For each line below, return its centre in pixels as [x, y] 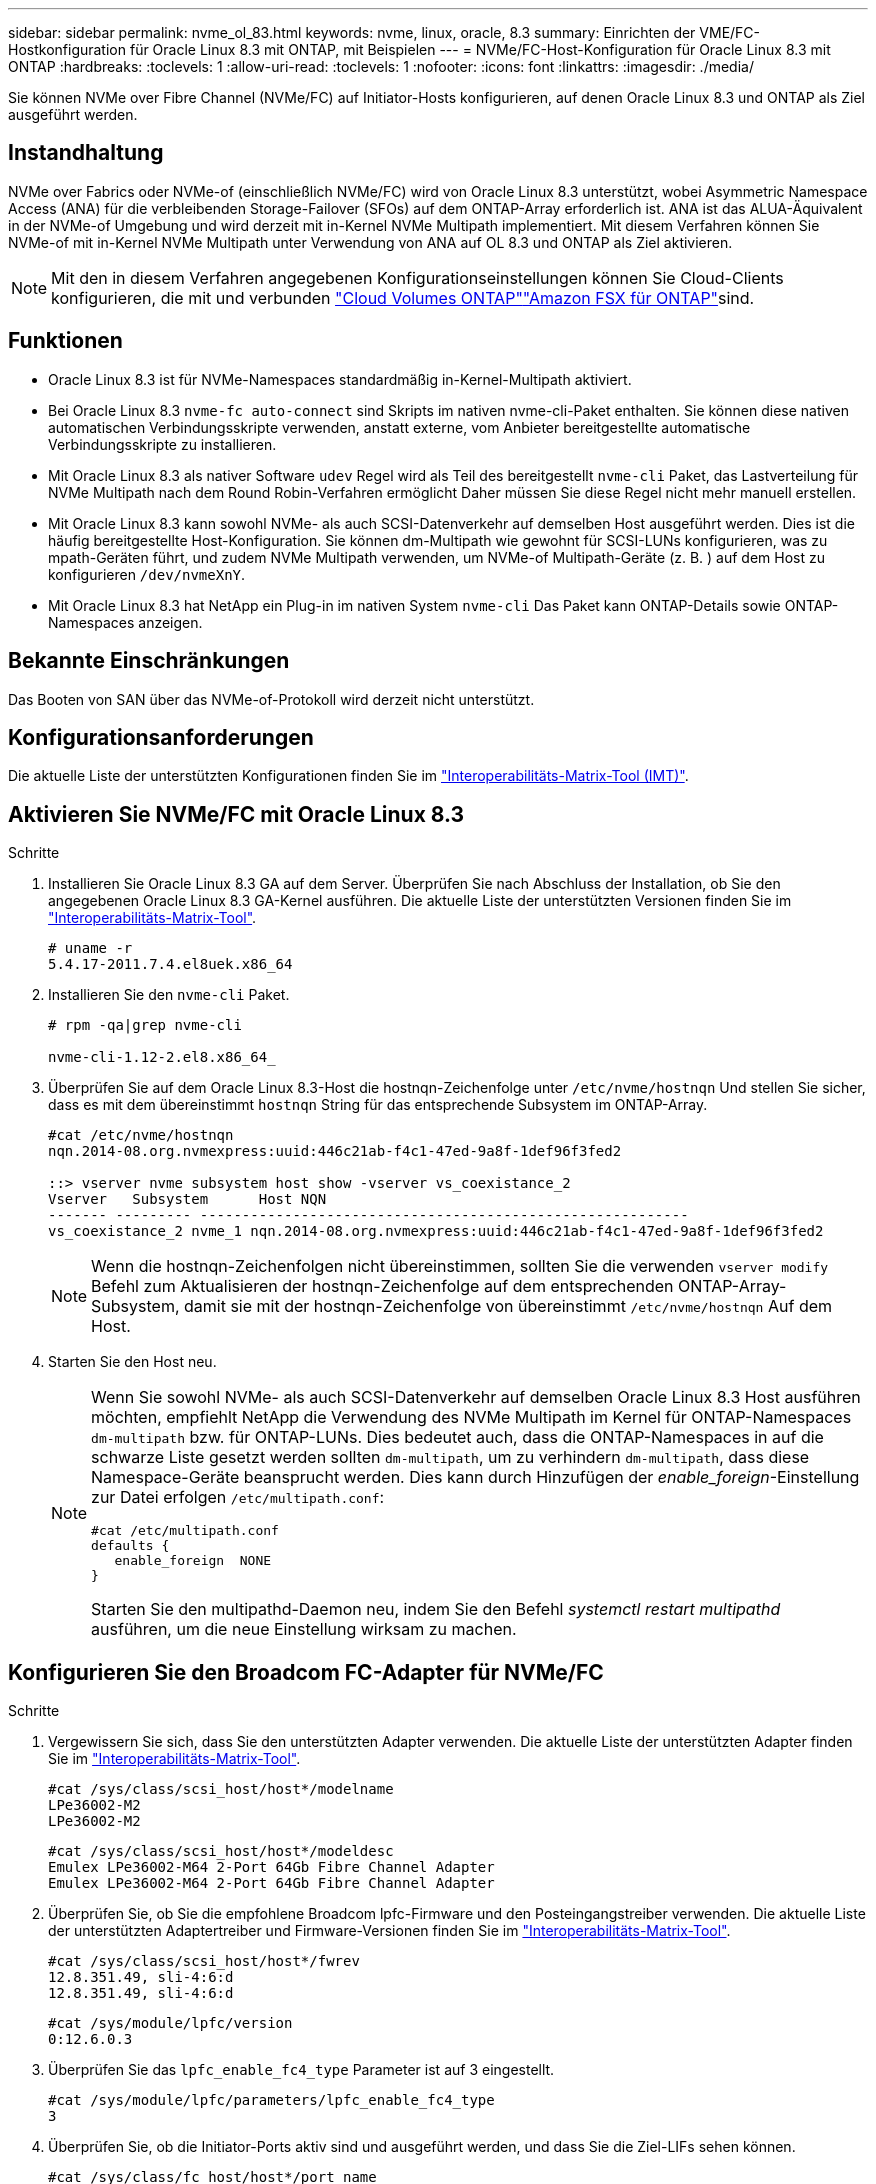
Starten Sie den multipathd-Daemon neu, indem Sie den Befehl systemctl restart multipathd [436, 1609]
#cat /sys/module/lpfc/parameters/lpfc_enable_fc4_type [271, 2100]
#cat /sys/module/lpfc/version [170, 2023]
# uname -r [90, 948]
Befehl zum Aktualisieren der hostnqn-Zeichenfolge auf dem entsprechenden [382, 1286]
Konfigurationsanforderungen [161, 737]
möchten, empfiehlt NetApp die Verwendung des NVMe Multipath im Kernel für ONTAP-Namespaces [471, 1417]
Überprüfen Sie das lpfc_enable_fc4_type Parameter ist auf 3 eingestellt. [301, 2070]
